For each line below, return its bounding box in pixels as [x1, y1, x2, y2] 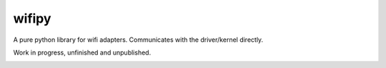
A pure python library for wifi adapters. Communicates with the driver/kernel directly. [13, 35, 264, 44]
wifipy [13, 11, 51, 26]
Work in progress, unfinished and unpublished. [13, 48, 152, 57]
